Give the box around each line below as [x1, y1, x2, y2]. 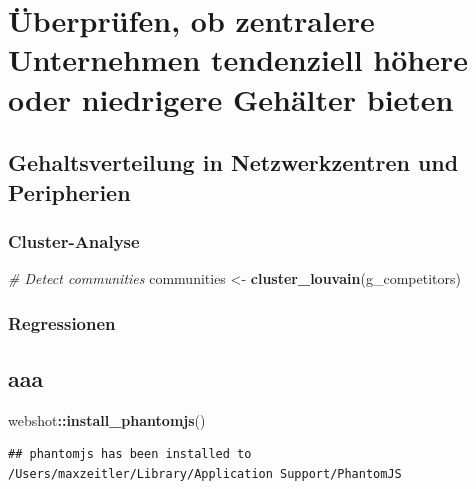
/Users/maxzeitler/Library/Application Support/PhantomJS [8, 466, 402, 481]
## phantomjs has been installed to [8, 447, 252, 462]
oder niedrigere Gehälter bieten [8, 78, 454, 119]
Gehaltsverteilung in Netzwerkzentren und [8, 147, 459, 178]
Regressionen [8, 310, 116, 335]
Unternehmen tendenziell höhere [8, 39, 469, 80]
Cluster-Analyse [8, 228, 140, 253]
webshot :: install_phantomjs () [8, 409, 206, 430]
